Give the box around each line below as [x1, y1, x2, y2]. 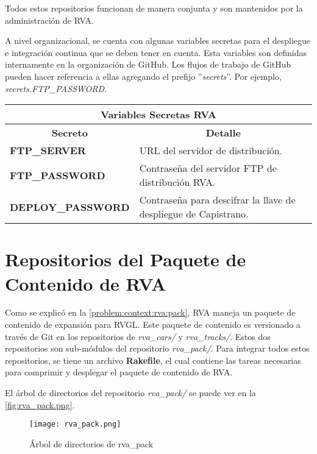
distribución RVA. [139, 175, 216, 190]
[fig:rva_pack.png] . [5, 398, 75, 411]
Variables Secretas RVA [101, 107, 216, 122]
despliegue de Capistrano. [139, 207, 249, 221]
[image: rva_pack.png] [29, 420, 121, 429]
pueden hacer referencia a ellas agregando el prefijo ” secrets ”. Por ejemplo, [5, 69, 282, 82]
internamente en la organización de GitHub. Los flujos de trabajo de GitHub [5, 58, 291, 71]
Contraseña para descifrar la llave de [139, 193, 296, 207]
